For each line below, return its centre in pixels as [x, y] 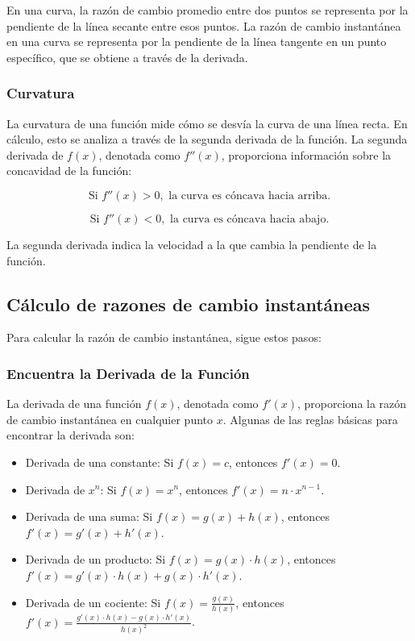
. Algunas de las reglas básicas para [310, 419]
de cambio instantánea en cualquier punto [110, 419]
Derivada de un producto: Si [95, 559]
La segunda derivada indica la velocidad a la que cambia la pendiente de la [192, 244]
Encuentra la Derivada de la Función [128, 373]
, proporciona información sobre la [306, 154]
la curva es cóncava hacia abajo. [250, 219]
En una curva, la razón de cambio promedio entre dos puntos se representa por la [207, 10]
